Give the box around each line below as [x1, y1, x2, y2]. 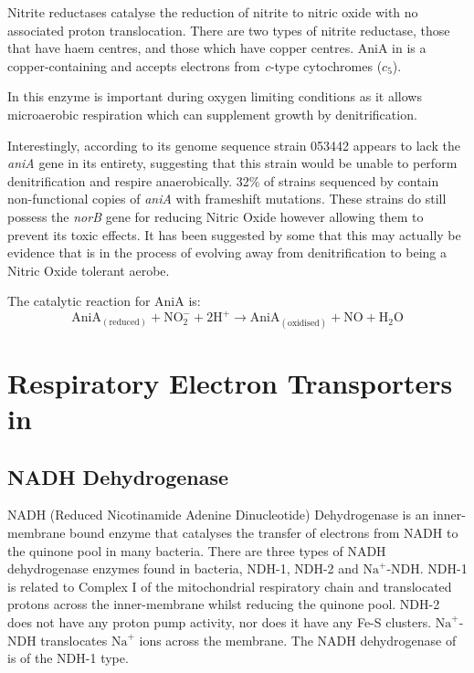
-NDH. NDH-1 [386, 559, 468, 578]
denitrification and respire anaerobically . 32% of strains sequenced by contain [7, 171, 439, 190]
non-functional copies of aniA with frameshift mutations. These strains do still [7, 189, 447, 208]
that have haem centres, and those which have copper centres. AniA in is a [7, 38, 427, 58]
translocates [40, 630, 108, 649]
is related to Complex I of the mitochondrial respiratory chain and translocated [7, 576, 452, 595]
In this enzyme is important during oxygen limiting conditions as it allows [7, 87, 422, 106]
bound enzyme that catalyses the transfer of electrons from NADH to [69, 522, 458, 542]
